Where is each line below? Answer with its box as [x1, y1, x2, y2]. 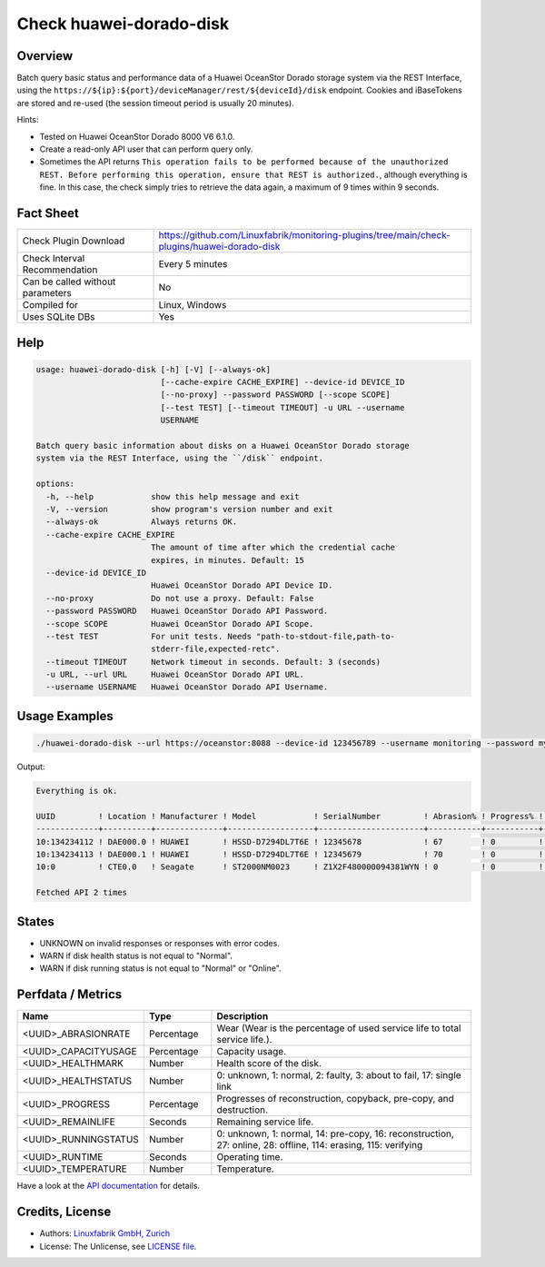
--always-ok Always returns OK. [45, 517, 238, 527]
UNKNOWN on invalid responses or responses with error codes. [39, 937, 281, 948]
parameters [22, 287, 72, 300]
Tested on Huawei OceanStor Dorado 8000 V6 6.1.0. [39, 131, 235, 142]
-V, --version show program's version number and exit [45, 504, 333, 514]
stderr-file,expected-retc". [150, 644, 281, 654]
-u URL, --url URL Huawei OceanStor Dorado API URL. [45, 669, 304, 680]
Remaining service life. [216, 1115, 314, 1128]
